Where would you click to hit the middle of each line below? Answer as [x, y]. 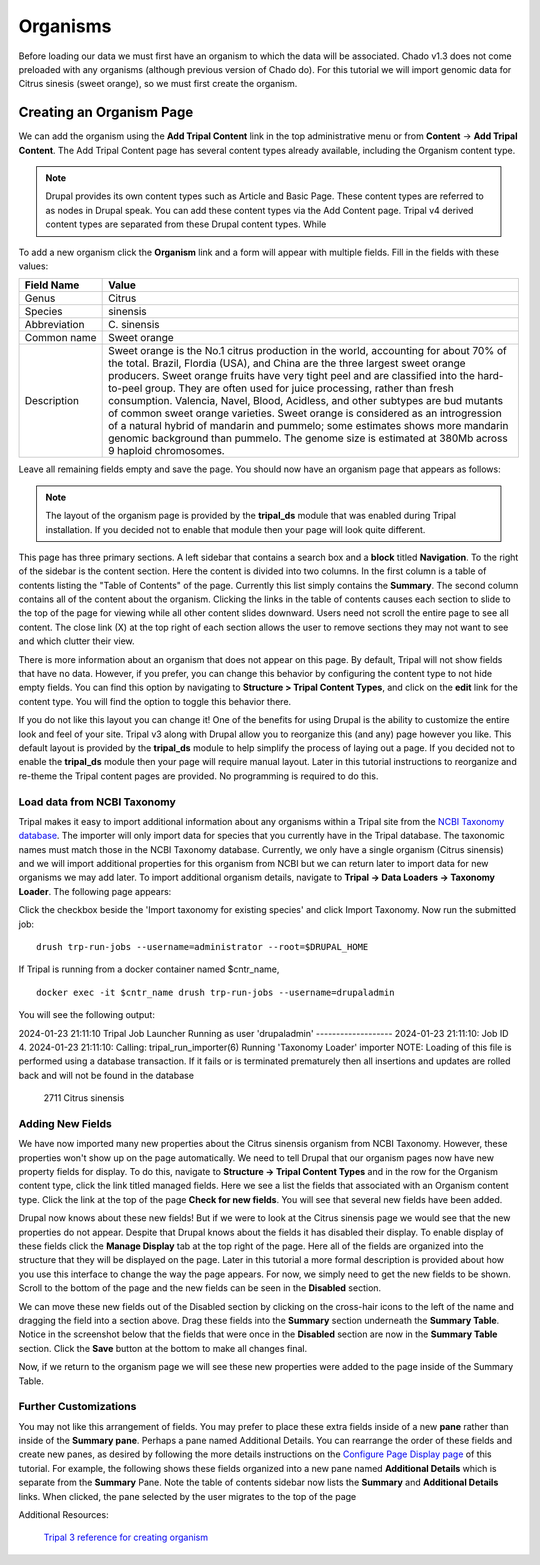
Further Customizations [77, 1407]
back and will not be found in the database [106, 1075]
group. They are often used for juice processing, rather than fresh [299, 388]
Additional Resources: [63, 1515]
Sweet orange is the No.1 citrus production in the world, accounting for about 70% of [307, 351]
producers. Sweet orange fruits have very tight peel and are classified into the [291, 376]
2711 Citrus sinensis [84, 1098]
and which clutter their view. [76, 641]
